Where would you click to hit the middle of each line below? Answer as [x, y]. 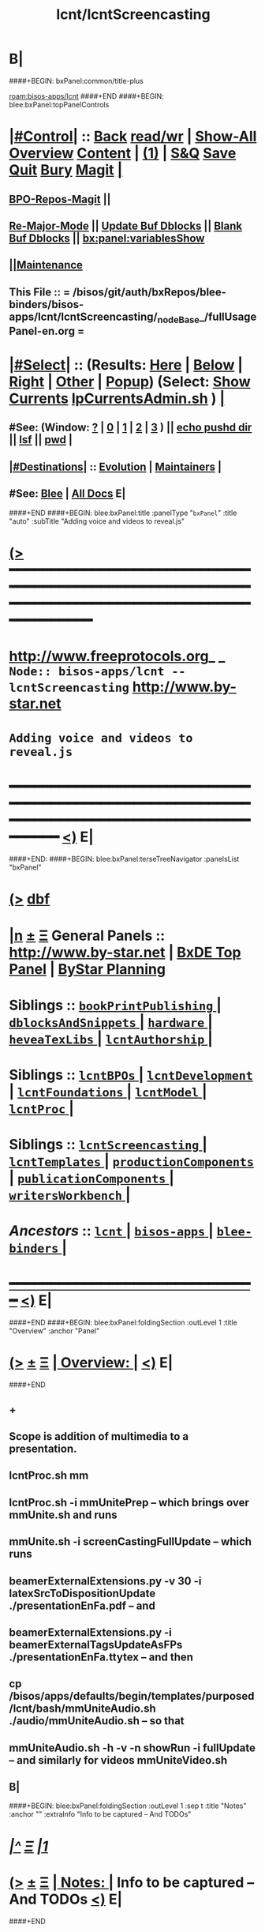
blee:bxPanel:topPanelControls [59, 104]
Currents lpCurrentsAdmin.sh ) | [117, 398]
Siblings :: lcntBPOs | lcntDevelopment [131, 1075]
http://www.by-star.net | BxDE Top [125, 952]
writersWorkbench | [70, 1195]
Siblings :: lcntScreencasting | [108, 1145]
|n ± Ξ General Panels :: [87, 936]
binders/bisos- [47, 304]
